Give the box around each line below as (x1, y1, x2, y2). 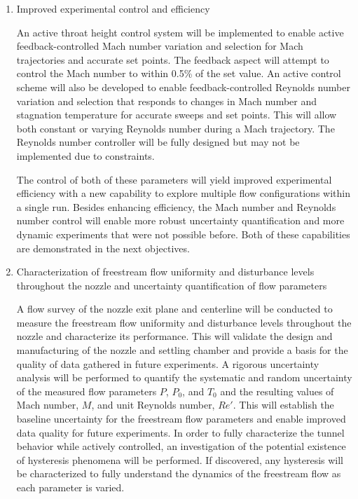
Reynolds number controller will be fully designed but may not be (16, 135, 300, 149)
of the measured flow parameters (16, 383, 157, 398)
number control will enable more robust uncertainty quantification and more (16, 213, 345, 228)
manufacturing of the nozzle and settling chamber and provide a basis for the (16, 343, 348, 357)
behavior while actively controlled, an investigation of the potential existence (16, 439, 346, 453)
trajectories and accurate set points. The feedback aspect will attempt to (16, 52, 329, 67)
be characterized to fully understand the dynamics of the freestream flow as (16, 466, 341, 481)
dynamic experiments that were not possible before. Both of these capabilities (16, 226, 350, 241)
